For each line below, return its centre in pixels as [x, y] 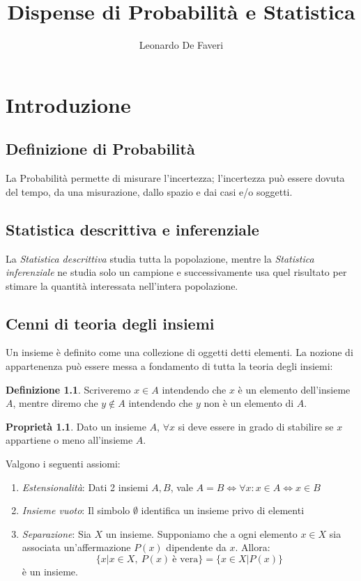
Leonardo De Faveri [181, 45]
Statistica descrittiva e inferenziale [132, 229]
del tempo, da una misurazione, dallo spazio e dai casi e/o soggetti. [149, 191]
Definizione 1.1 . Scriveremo [68, 389]
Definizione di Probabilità [100, 149]
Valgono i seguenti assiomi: [63, 464]
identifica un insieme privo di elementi [223, 510]
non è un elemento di [249, 403]
